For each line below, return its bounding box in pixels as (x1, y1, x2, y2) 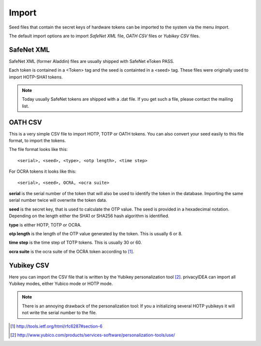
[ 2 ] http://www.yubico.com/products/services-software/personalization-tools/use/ (10, 332, 175, 338)
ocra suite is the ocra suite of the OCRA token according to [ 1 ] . (9, 248, 134, 254)
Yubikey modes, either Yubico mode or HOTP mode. (9, 281, 113, 286)
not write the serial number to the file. (22, 310, 97, 316)
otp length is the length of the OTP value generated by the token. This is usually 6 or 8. (9, 231, 183, 237)
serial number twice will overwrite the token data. (9, 197, 107, 203)
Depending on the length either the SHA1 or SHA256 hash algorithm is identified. (9, 213, 170, 219)
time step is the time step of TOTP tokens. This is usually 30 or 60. (9, 240, 142, 245)
